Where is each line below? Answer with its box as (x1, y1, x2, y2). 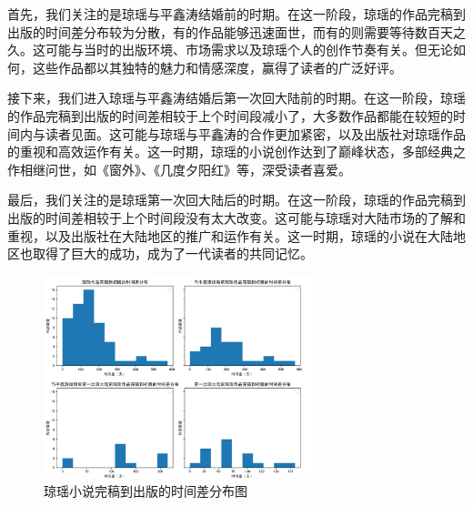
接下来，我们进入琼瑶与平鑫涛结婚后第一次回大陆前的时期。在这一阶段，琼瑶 (7, 88, 466, 107)
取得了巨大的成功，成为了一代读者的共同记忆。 (32, 244, 313, 263)
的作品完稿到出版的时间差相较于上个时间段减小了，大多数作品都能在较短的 (7, 106, 453, 125)
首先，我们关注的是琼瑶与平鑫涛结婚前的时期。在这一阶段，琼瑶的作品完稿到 (7, 5, 466, 23)
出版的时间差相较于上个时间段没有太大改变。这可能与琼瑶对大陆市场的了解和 (7, 207, 466, 227)
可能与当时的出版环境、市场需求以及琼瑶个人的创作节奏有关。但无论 (45, 40, 453, 59)
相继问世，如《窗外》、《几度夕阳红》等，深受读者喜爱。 (19, 159, 351, 178)
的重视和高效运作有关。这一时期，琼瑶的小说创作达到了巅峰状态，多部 (7, 142, 428, 161)
